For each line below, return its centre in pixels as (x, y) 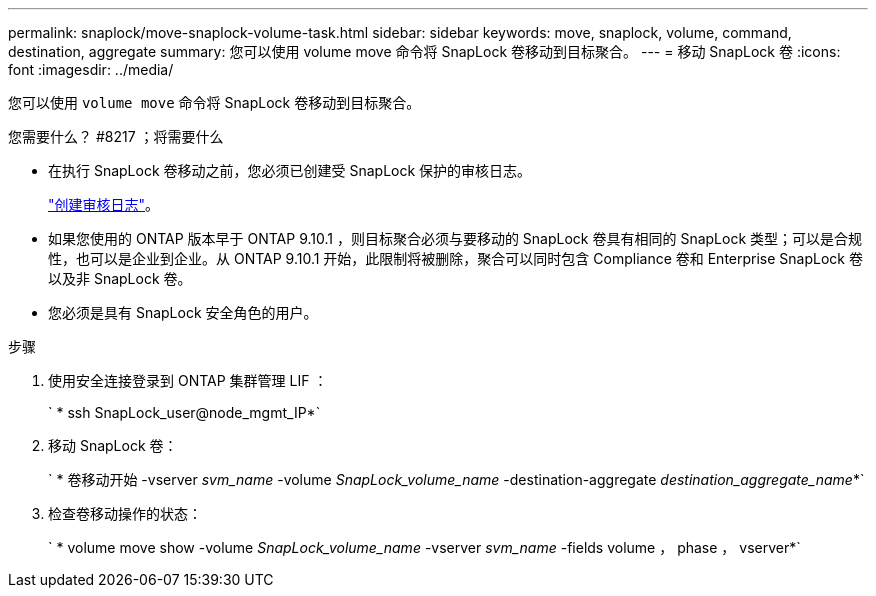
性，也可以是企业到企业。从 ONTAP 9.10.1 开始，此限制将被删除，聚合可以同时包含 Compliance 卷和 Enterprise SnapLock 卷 (455, 258)
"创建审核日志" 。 (104, 204)
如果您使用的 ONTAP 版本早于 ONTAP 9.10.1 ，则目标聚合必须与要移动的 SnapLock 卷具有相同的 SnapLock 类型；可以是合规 (455, 238)
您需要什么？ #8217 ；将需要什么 (116, 136)
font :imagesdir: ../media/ (91, 69)
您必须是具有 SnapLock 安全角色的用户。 (183, 312)
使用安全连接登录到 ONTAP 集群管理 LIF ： (188, 380)
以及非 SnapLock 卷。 (120, 278)
